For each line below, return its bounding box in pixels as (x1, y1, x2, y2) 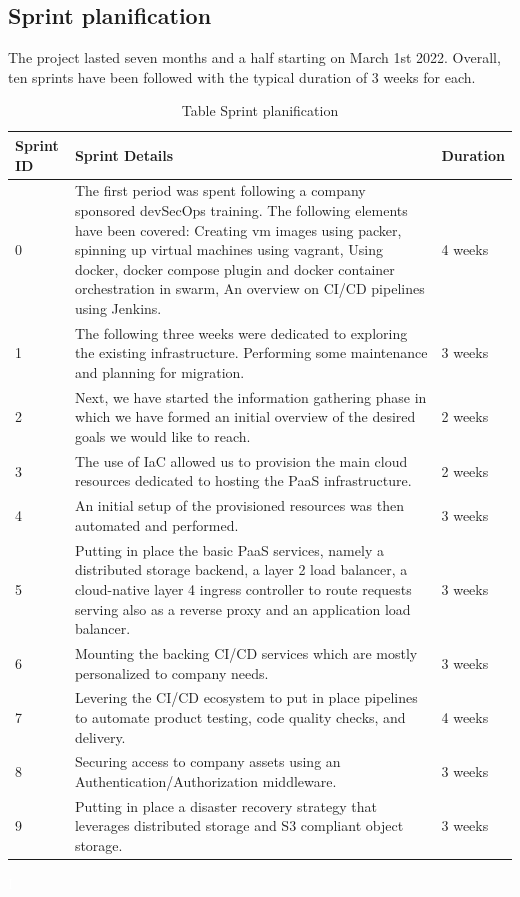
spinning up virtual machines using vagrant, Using (74, 239, 383, 260)
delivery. (74, 726, 126, 747)
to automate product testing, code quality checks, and (74, 707, 406, 728)
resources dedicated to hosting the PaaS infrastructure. (74, 470, 412, 491)
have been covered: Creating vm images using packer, (74, 219, 402, 240)
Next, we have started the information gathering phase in (74, 386, 427, 407)
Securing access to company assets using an (74, 751, 341, 772)
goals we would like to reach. (74, 426, 251, 447)
